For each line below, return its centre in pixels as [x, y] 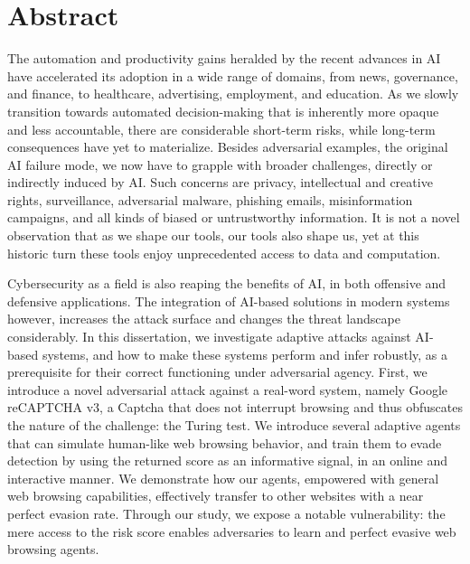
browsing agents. [53, 549]
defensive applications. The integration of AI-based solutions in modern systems [229, 301]
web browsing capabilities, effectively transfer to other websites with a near [216, 496]
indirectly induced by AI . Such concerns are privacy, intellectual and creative [220, 182]
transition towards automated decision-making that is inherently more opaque [223, 111]
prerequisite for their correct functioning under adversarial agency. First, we [217, 372]
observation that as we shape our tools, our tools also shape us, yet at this [213, 235]
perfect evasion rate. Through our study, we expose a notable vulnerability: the [226, 513]
